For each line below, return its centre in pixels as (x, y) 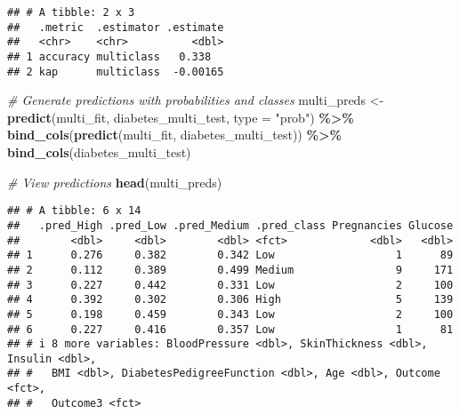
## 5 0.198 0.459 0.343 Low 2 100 (230, 314)
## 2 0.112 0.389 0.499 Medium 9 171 (230, 270)
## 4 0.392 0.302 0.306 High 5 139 (230, 300)
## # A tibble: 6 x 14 (74, 211)
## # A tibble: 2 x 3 (71, 12)
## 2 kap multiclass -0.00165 (116, 72)
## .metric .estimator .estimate (116, 27)
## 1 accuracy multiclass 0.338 (109, 56)
